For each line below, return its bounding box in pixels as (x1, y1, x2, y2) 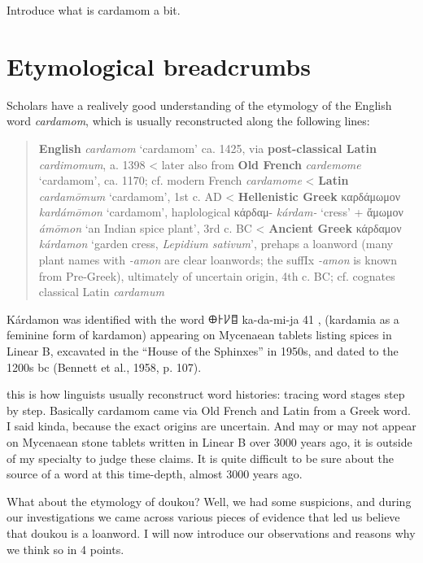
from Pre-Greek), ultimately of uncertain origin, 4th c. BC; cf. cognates (38, 267, 395, 284)
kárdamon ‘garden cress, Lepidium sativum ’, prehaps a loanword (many (38, 235, 394, 252)
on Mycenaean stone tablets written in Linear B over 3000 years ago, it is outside (7, 434, 412, 450)
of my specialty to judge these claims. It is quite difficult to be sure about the (7, 449, 394, 466)
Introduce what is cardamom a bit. (7, 2, 181, 18)
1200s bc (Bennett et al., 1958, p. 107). (7, 358, 202, 375)
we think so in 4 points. (7, 540, 124, 557)
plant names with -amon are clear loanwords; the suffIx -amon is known (38, 251, 397, 268)
